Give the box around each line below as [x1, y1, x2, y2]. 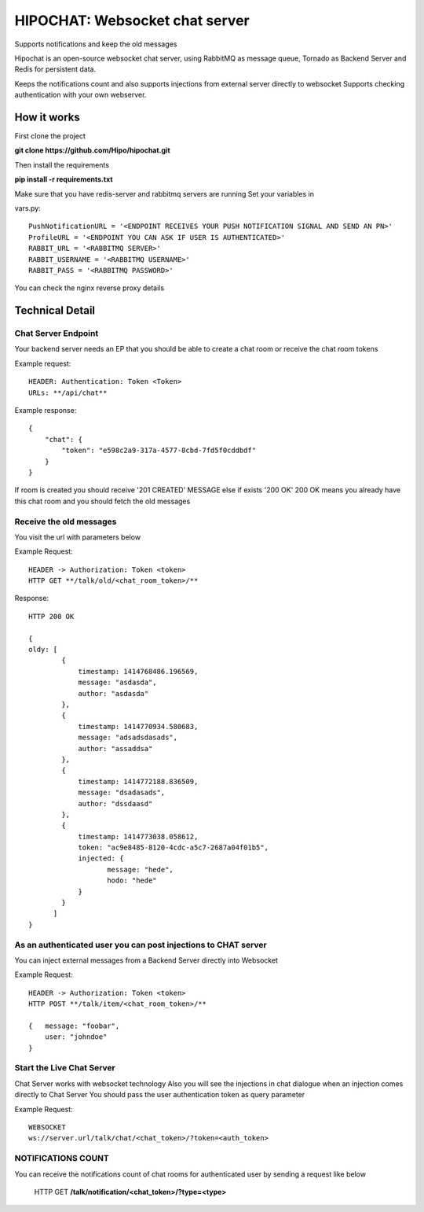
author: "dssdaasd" [78, 799, 153, 808]
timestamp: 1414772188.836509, [78, 777, 199, 786]
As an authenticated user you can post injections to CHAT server [14, 939, 267, 950]
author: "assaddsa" [78, 744, 153, 753]
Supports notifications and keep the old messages [14, 39, 177, 49]
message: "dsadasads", [78, 788, 166, 798]
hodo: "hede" [107, 876, 157, 885]
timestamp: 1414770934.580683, [78, 722, 199, 731]
